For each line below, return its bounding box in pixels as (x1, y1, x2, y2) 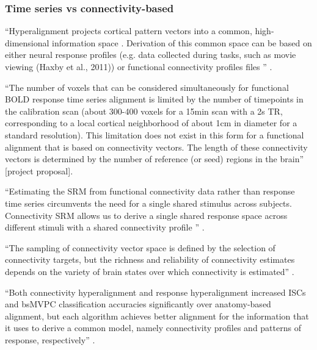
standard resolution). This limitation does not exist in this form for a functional (5, 128, 304, 141)
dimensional (5, 36, 49, 49)
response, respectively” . (5, 333, 95, 346)
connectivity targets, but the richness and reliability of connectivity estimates (5, 253, 295, 266)
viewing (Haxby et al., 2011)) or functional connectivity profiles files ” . (5, 60, 272, 73)
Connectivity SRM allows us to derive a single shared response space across (5, 209, 288, 221)
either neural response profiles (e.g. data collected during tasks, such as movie (5, 48, 296, 61)
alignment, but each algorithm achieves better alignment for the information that (5, 309, 309, 322)
